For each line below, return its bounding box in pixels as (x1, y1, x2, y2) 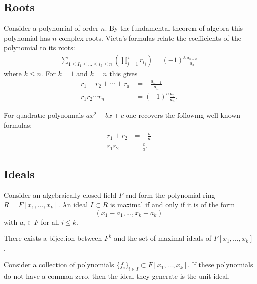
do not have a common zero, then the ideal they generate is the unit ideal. (4, 271, 230, 281)
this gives (109, 68, 138, 79)
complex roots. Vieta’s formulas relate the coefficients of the (59, 32, 241, 43)
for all (41, 216, 59, 227)
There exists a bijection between (4, 233, 102, 243)
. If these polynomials (187, 259, 253, 270)
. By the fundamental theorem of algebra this (105, 23, 243, 33)
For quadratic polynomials (4, 110, 84, 120)
